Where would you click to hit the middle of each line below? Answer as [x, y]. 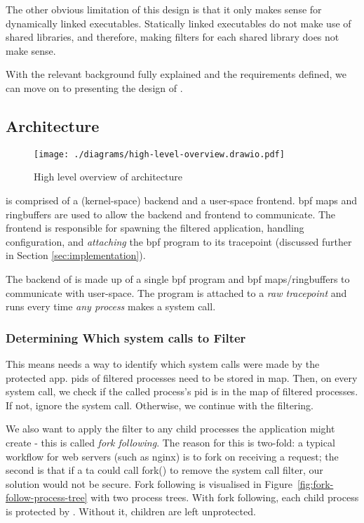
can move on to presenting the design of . [94, 87]
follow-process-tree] [47, 497]
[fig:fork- [315, 483]
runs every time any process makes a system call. [111, 306]
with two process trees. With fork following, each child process [225, 497]
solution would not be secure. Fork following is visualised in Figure [149, 483]
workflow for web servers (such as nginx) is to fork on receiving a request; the [172, 456]
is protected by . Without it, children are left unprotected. [131, 511]
